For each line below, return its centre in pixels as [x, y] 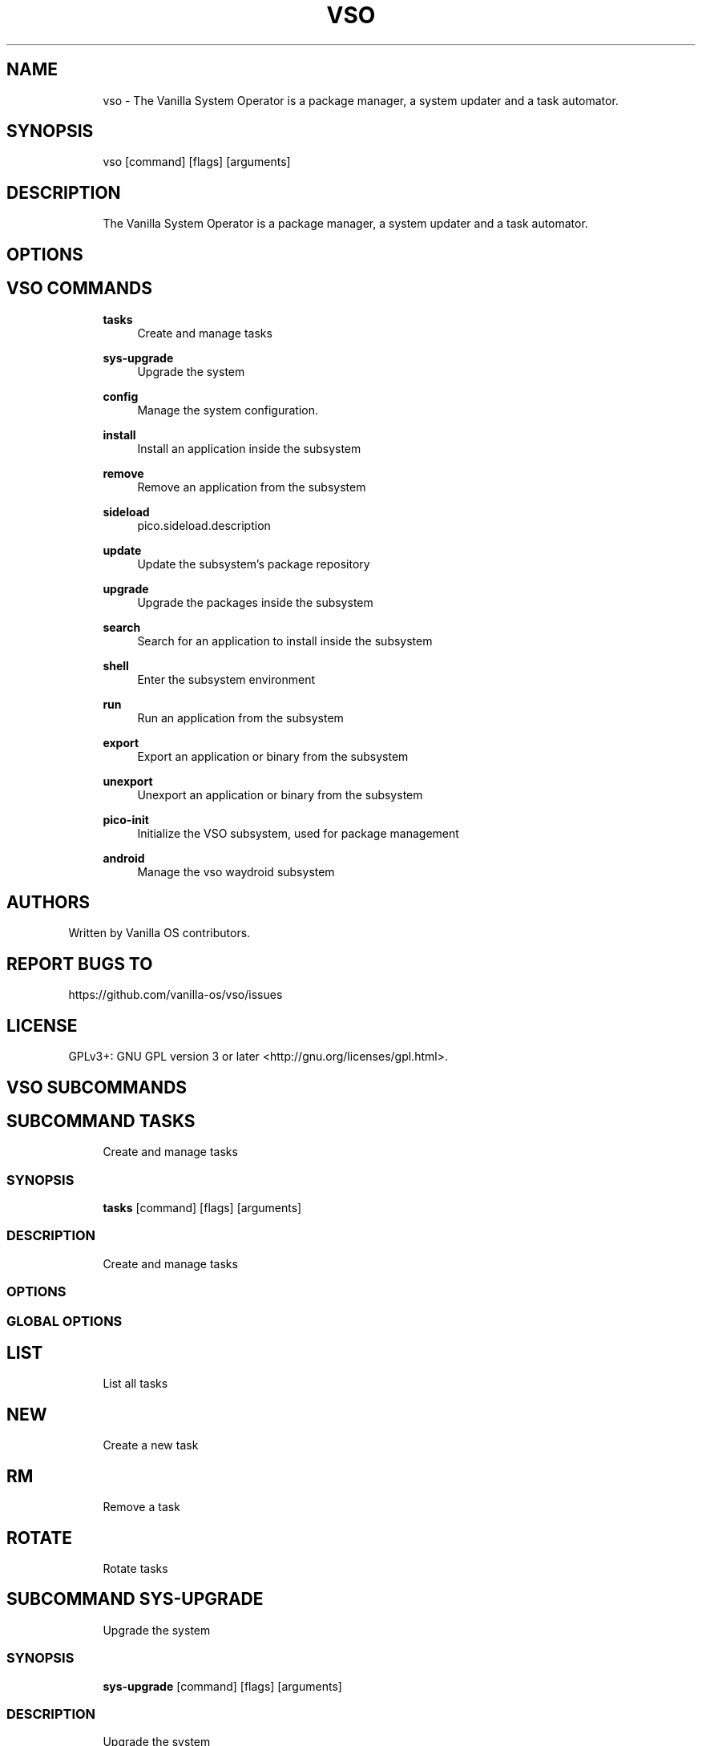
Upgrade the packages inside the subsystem [255, 602]
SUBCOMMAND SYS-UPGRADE [135, 1599]
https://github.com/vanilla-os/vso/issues [175, 995]
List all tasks [135, 1384]
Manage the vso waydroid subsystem [236, 871]
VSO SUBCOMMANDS [97, 1087]
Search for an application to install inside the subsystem [285, 641]
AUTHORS [48, 902]
